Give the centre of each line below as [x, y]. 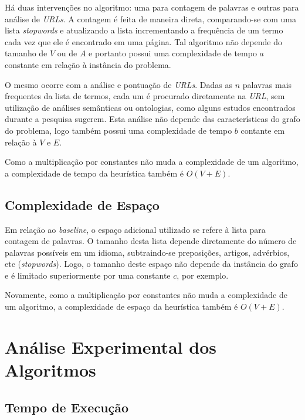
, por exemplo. [203, 275]
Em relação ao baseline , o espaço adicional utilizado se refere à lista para [135, 229]
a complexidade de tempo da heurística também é [94, 173]
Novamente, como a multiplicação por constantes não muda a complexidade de [146, 295]
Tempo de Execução [67, 407]
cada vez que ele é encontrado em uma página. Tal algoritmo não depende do [143, 41]
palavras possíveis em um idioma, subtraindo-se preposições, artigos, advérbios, [147, 252]
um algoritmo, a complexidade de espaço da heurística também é [121, 306]
